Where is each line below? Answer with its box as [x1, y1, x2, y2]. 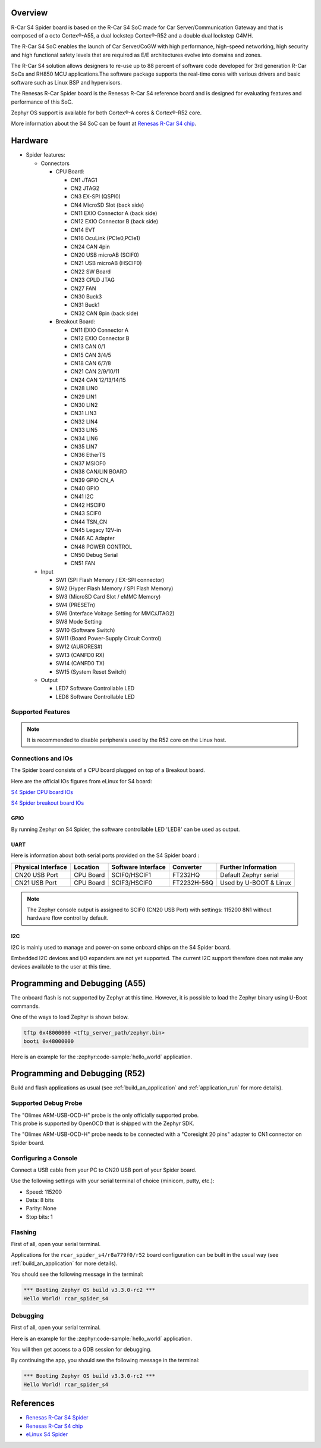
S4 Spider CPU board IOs [11, 788, 74, 795]
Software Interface [111, 862, 166, 871]
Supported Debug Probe [11, 1099, 83, 1107]
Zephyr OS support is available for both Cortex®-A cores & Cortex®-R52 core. [11, 109, 202, 116]
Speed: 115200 [26, 1188, 62, 1195]
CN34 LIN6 [70, 435, 98, 442]
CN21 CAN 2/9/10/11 [70, 368, 120, 375]
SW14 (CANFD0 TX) [55, 660, 105, 667]
